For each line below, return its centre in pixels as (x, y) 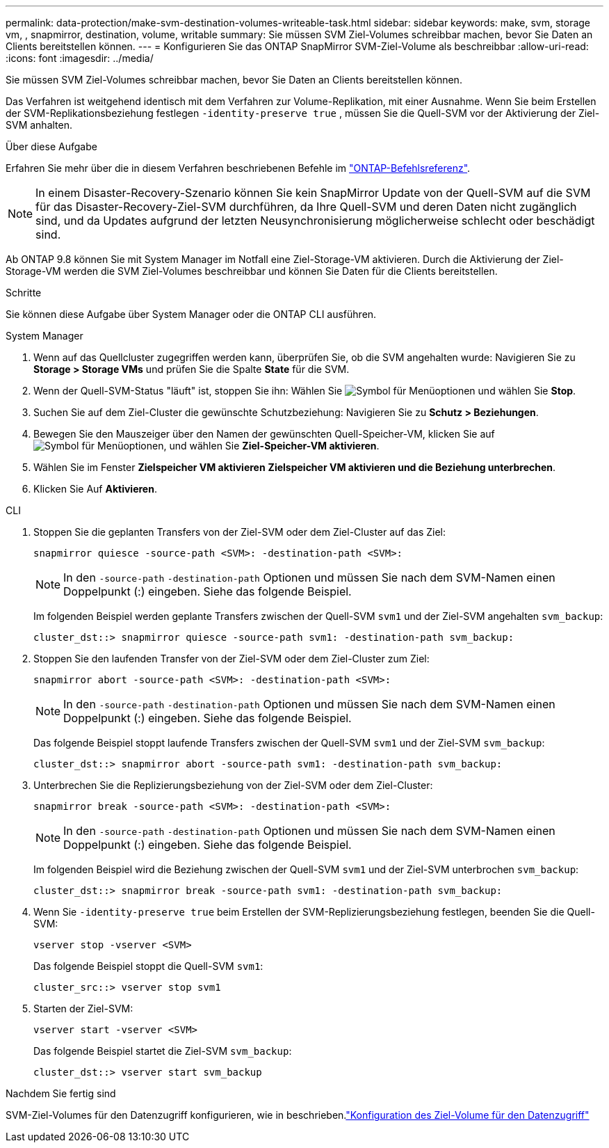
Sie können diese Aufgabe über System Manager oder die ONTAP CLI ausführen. (191, 314)
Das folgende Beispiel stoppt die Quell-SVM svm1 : (148, 966)
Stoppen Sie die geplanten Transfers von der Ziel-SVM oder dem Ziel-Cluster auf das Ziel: (240, 532)
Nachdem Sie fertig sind (61, 1093)
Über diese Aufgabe (51, 146)
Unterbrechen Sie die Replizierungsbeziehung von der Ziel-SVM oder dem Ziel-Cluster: (233, 785)
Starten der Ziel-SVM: (83, 1009)
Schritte (24, 293)
